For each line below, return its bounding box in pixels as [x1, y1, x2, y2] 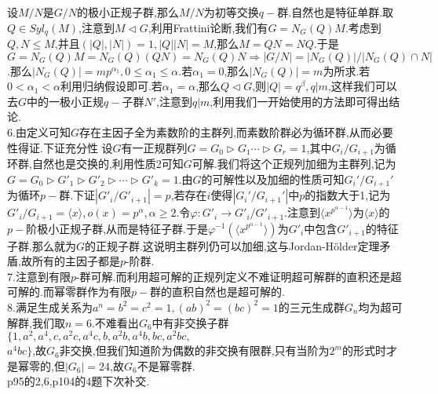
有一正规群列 [121, 139, 188, 155]
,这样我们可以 [327, 78, 397, 94]
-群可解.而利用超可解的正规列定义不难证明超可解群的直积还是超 [75, 268, 402, 284]
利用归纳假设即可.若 [60, 78, 162, 94]
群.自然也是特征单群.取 [277, 4, 394, 20]
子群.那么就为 [7, 237, 76, 254]
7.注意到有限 [7, 268, 71, 284]
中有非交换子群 [151, 314, 229, 330]
